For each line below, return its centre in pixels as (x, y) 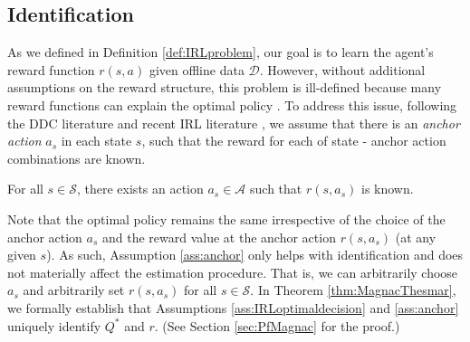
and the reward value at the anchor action (219, 237)
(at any (416, 237)
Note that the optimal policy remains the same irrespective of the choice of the (226, 218)
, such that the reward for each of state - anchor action (294, 141)
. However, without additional (342, 69)
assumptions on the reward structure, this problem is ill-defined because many (225, 87)
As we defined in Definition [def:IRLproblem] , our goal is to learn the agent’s (221, 52)
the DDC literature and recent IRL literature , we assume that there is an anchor (234, 123)
